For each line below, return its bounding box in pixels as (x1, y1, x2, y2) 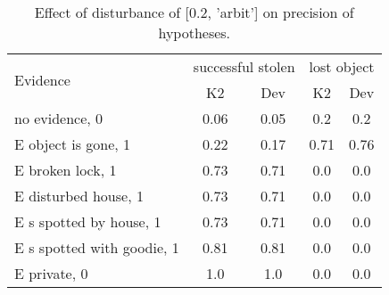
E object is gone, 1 (14, 134, 131, 154)
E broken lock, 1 (14, 160, 117, 180)
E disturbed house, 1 (14, 185, 144, 206)
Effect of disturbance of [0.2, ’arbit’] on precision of (34, 2, 354, 22)
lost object (309, 56, 375, 77)
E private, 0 (14, 263, 88, 283)
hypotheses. (158, 22, 231, 43)
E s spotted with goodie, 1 (14, 237, 179, 258)
